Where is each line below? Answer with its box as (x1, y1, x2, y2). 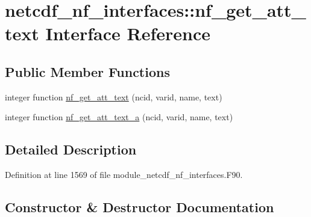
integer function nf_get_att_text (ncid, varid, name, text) (5, 90, 222, 103)
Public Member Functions (5, 62, 170, 81)
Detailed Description (5, 140, 137, 159)
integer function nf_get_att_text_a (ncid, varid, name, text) (5, 111, 233, 123)
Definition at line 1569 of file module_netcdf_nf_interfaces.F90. (5, 168, 243, 181)
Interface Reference (45, 21, 211, 46)
